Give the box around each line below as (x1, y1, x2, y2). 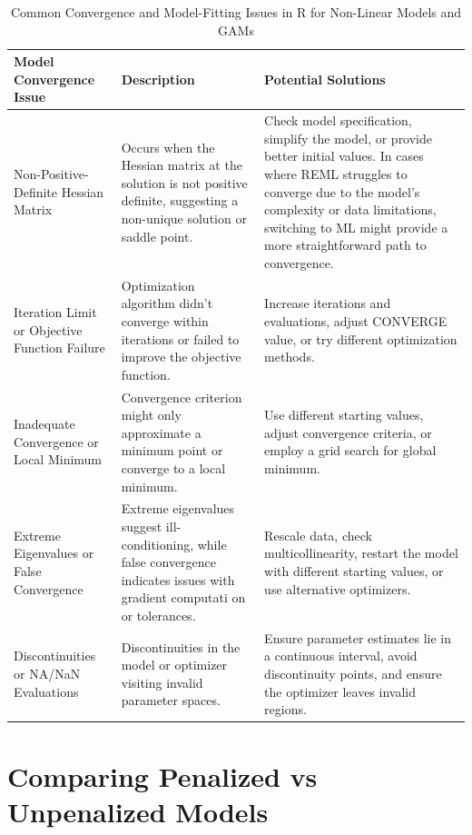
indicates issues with (121, 570, 235, 589)
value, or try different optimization (264, 329, 457, 348)
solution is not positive (121, 173, 248, 192)
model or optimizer (121, 655, 228, 674)
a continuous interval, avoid (264, 646, 418, 665)
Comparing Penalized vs (7, 757, 318, 794)
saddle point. (121, 226, 193, 245)
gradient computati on (121, 588, 246, 607)
